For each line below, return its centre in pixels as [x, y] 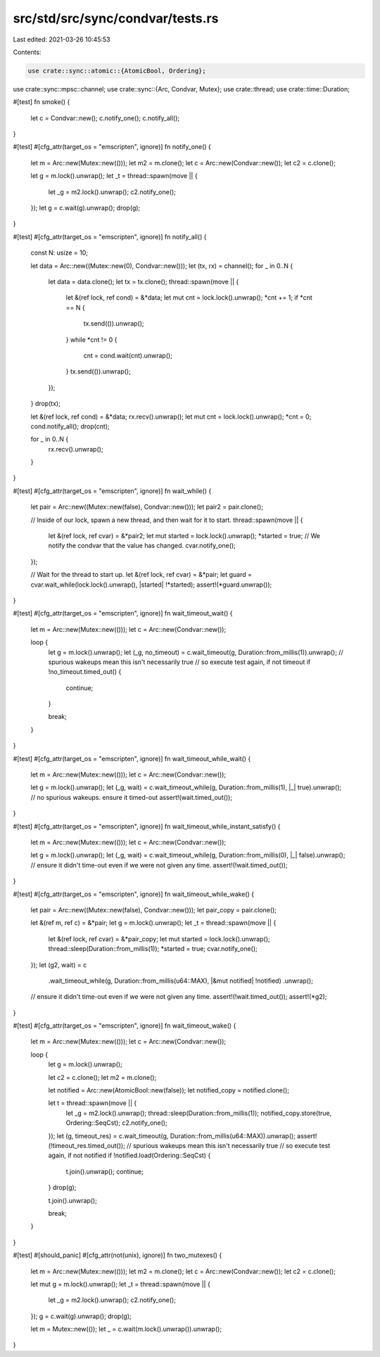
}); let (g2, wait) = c [59, 964]
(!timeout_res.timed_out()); [87, 1145]
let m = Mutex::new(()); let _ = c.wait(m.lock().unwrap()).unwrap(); [126, 1329]
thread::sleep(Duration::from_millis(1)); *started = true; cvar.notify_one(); [153, 949]
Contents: [27, 52]
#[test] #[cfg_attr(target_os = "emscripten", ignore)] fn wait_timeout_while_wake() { [134, 894]
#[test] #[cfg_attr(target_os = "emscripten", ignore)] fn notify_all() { [110, 236]
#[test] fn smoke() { [42, 102]
